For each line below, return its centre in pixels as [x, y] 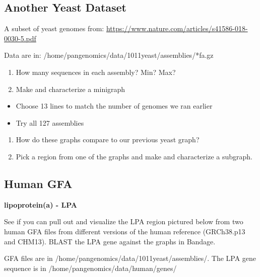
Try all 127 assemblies [50, 122]
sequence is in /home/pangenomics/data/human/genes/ [90, 268]
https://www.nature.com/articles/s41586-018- [177, 28]
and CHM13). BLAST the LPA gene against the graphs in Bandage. [110, 241]
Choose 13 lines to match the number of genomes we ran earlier [114, 106]
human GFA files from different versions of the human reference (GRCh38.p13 [125, 231]
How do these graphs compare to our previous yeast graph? [108, 140]
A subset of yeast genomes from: [54, 28]
